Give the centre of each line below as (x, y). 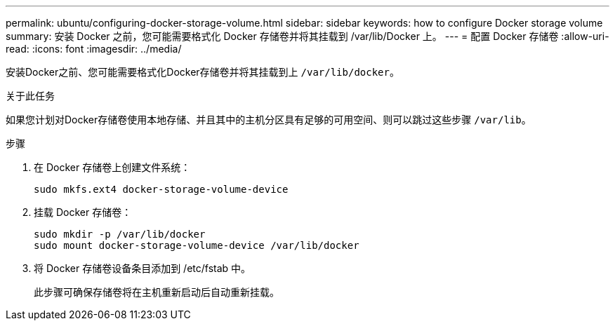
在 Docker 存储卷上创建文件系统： (112, 167)
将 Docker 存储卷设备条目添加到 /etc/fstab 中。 (143, 268)
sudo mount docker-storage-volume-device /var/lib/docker (197, 245)
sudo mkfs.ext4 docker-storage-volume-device (161, 189)
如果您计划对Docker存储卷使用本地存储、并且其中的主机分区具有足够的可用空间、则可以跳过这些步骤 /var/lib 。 (269, 120)
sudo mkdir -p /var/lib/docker (120, 234)
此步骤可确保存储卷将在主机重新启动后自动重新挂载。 (157, 292)
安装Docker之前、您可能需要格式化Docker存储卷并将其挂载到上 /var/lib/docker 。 (203, 72)
